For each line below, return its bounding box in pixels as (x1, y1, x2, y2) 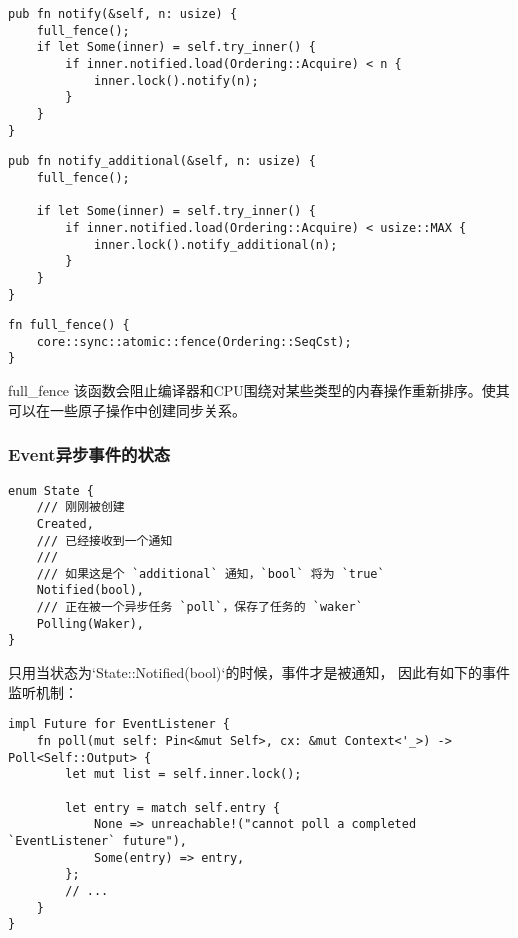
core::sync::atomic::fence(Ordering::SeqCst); (36, 334, 352, 349)
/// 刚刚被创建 (36, 500, 125, 515)
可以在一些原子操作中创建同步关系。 (8, 399, 246, 420)
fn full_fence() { (8, 318, 130, 333)
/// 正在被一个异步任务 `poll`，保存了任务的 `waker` (36, 600, 363, 615)
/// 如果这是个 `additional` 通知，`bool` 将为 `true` (36, 566, 385, 581)
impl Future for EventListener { (8, 717, 230, 732)
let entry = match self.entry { (65, 800, 281, 815)
